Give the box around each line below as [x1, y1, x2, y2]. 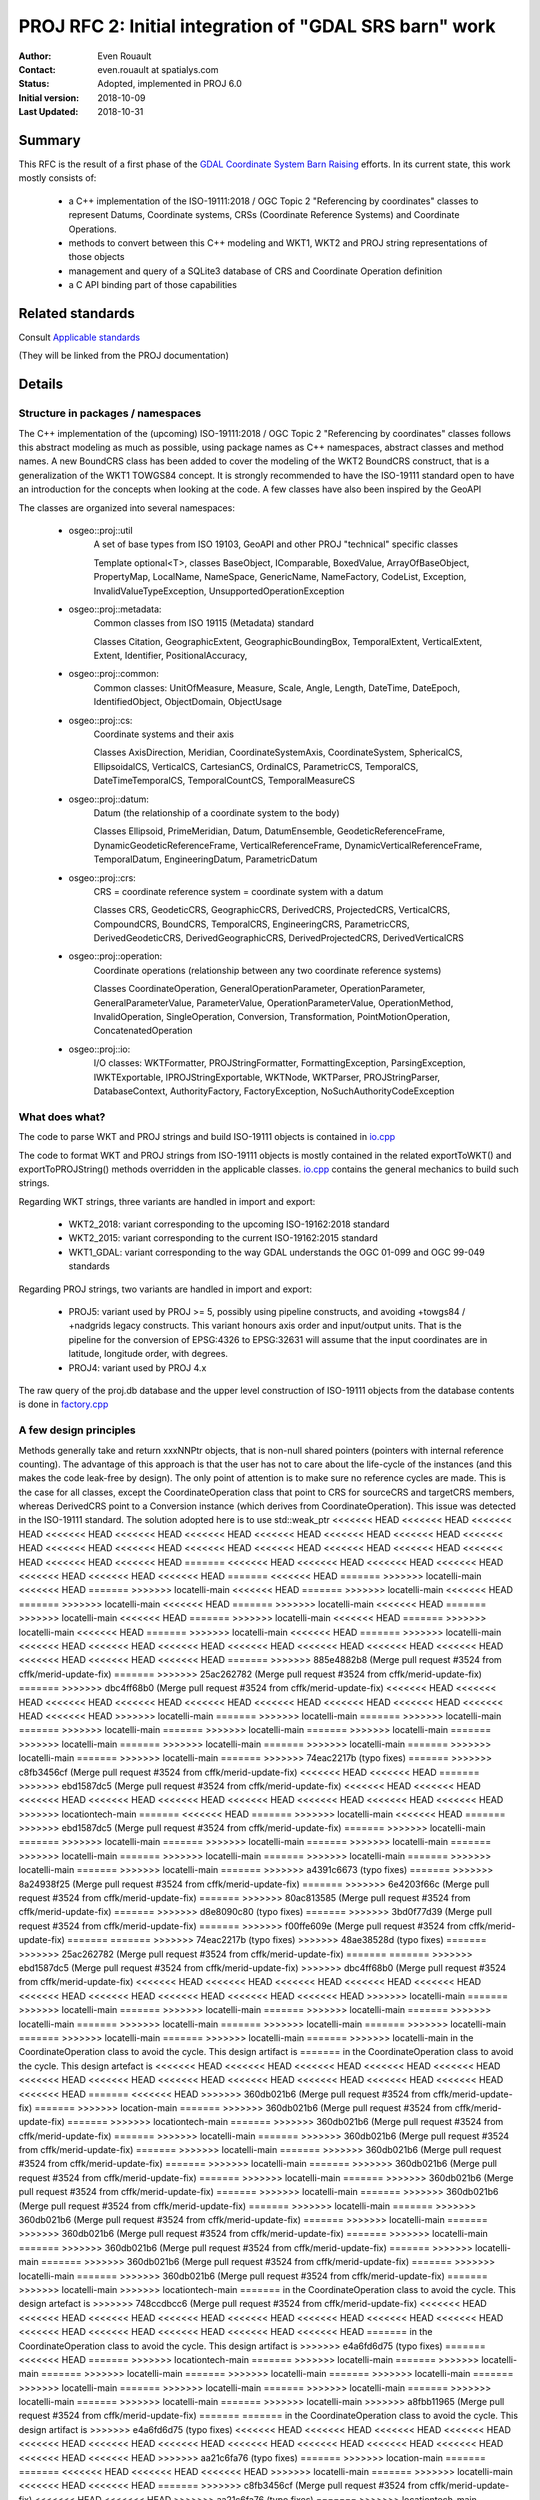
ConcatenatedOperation [93, 1025, 194, 1037]
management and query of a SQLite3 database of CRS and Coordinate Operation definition [68, 265, 443, 277]
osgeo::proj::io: [68, 1043, 131, 1055]
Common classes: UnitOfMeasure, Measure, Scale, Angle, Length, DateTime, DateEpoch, [93, 681, 461, 694]
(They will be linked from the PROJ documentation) [18, 350, 229, 362]
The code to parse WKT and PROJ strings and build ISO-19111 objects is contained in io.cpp [18, 1131, 396, 1143]
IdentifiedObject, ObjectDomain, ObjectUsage [93, 696, 282, 708]
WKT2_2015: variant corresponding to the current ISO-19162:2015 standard [68, 1232, 379, 1244]
